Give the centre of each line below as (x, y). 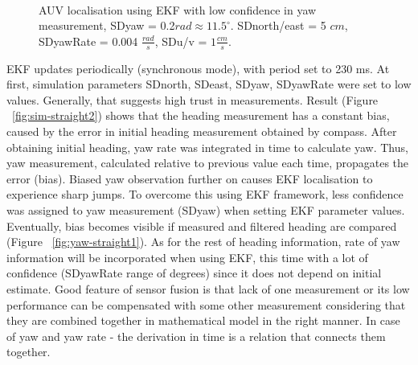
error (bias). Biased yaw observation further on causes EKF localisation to (190, 178)
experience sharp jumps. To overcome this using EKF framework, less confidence (205, 194)
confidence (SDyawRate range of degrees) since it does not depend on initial (194, 273)
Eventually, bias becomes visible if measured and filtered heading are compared (202, 226)
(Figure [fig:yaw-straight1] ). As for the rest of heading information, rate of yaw (203, 242)
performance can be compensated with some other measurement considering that (206, 304)
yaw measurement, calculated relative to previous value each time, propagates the (208, 163)
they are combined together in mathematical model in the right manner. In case (203, 320)
